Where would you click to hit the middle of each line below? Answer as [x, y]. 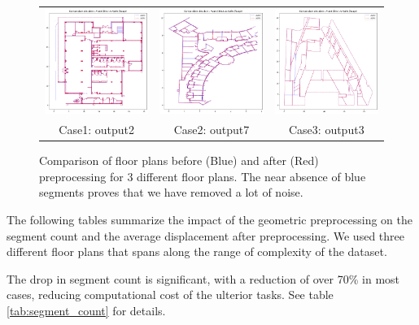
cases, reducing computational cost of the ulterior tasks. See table [170, 295]
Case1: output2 [96, 130]
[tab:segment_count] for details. [86, 310]
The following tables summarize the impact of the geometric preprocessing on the [209, 219]
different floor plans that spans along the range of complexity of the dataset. [197, 251]
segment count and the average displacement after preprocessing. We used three [205, 235]
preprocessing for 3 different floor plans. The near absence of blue [203, 176]
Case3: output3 [327, 130]
